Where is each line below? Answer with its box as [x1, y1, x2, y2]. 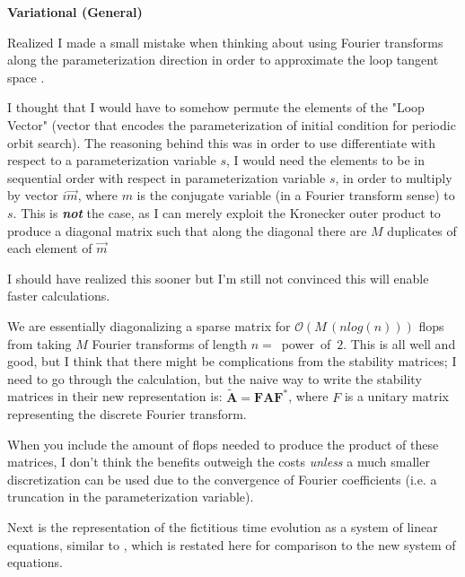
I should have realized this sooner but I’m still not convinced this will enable [7, 268, 429, 287]
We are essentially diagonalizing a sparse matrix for [7, 316, 291, 335]
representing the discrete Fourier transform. [7, 405, 247, 424]
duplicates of [387, 221, 457, 240]
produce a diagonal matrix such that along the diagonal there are [7, 221, 367, 240]
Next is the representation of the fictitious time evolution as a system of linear [7, 518, 438, 537]
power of [281, 334, 331, 353]
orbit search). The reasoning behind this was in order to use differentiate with [7, 133, 436, 152]
